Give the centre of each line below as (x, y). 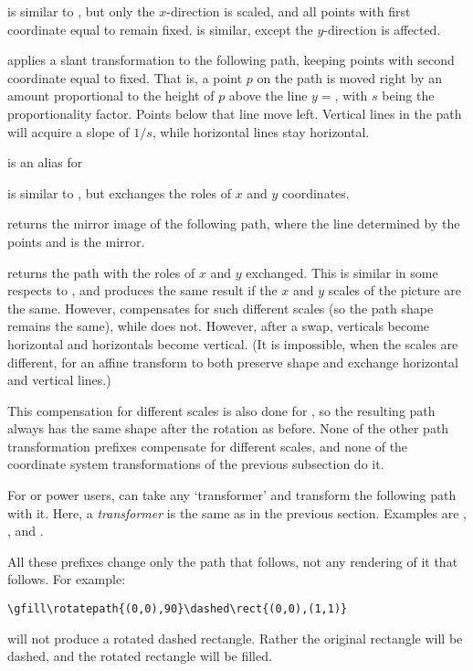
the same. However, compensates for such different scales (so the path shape (221, 308)
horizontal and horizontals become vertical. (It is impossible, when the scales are (233, 343)
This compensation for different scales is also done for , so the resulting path (221, 410)
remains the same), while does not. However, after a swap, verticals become (219, 326)
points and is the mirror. (76, 241)
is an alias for (45, 162)
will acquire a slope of (68, 131)
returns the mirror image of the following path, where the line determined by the (234, 224)
